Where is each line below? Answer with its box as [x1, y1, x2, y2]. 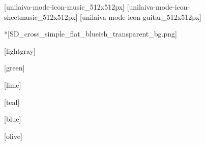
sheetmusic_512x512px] [4, 11, 78, 22]
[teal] [4, 96, 20, 107]
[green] [4, 62, 25, 73]
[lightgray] [4, 45, 36, 56]
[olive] [4, 130, 22, 141]
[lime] [4, 79, 21, 90]
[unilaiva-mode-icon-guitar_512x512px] [80, 11, 201, 22]
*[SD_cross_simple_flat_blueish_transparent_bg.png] [4, 28, 177, 39]
